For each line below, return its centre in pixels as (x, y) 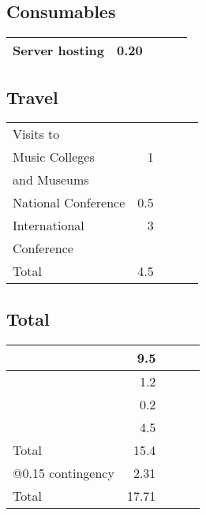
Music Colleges (54, 157)
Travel (32, 97)
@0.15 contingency (64, 472)
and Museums (51, 180)
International (49, 226)
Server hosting (58, 50)
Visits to (36, 134)
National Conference (69, 203)
